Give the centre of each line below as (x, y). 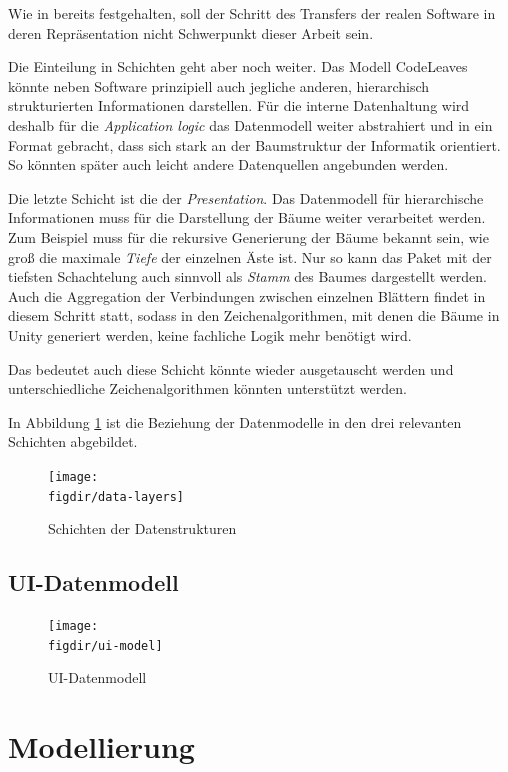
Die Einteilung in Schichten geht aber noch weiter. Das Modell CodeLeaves (238, 66)
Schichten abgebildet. (73, 441)
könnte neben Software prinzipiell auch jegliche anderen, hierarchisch (219, 85)
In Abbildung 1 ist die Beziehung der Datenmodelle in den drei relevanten (235, 421)
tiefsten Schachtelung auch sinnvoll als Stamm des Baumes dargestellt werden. (247, 276)
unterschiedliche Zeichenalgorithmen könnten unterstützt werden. (207, 388)
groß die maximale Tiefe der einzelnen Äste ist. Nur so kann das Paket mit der (250, 256)
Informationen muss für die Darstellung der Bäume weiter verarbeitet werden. (247, 217)
